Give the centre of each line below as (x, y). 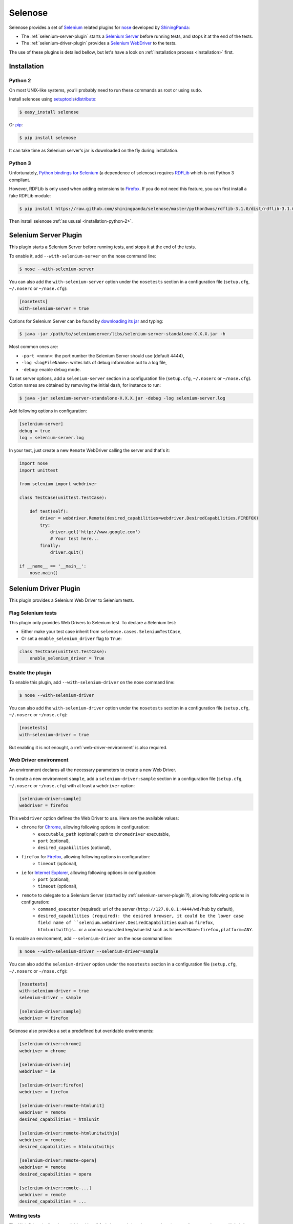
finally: (50, 545)
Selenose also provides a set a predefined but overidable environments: (81, 1031)
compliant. (20, 180)
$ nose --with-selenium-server (57, 269)
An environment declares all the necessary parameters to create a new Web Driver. (93, 770)
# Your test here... (75, 539)
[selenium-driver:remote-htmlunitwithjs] (70, 1133)
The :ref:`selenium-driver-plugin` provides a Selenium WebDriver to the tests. (99, 43)
